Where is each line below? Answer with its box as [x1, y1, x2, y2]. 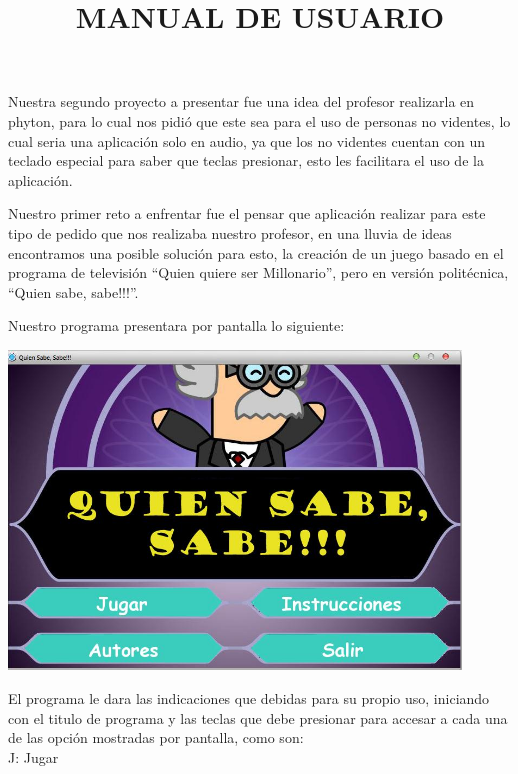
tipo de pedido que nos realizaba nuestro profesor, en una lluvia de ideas [8, 222, 452, 243]
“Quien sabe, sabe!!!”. [8, 281, 139, 302]
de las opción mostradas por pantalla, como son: [8, 727, 304, 748]
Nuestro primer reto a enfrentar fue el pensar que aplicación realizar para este [8, 203, 486, 224]
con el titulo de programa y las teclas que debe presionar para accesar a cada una [8, 707, 508, 728]
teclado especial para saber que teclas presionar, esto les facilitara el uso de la [8, 150, 484, 171]
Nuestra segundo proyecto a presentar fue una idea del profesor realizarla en [8, 91, 475, 112]
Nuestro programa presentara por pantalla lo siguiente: [8, 315, 345, 336]
